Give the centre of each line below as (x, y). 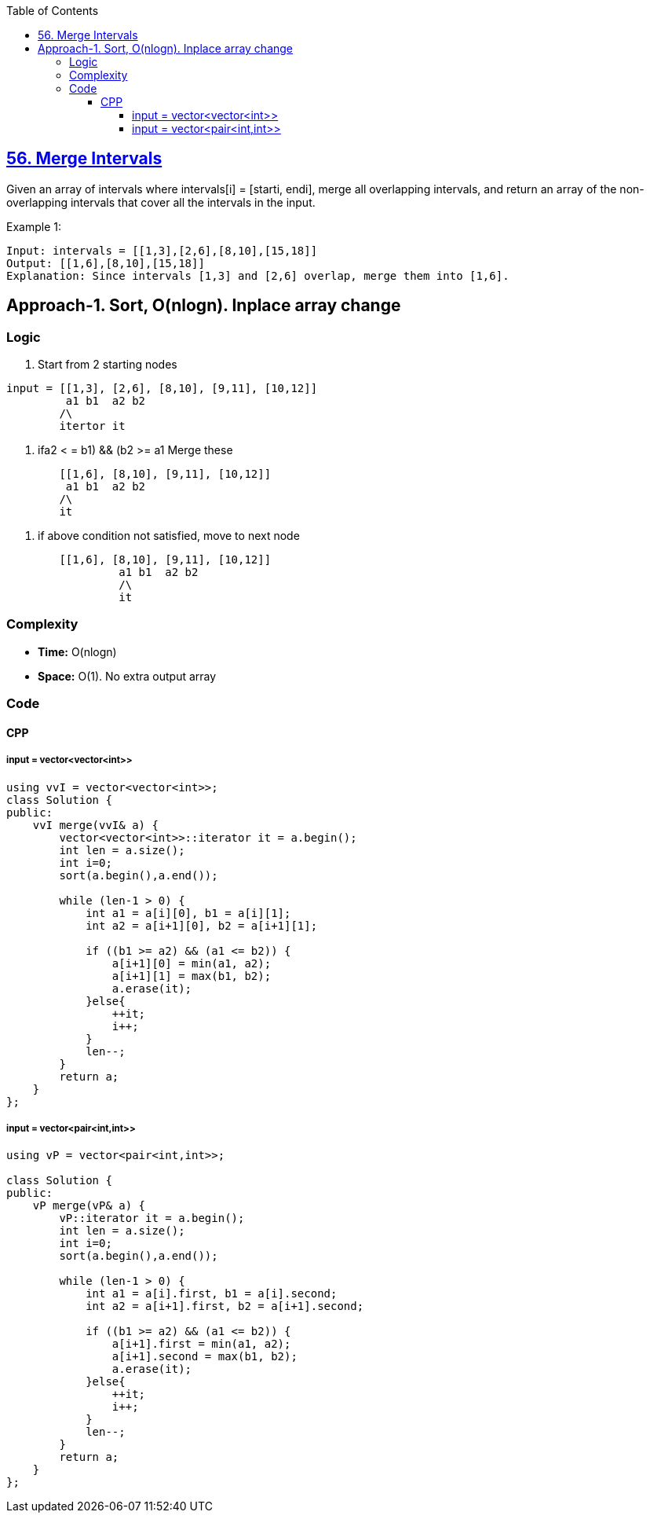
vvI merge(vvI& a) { (95, 825)
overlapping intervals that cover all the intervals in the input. (161, 202)
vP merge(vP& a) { (89, 1206)
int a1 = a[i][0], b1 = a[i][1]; (188, 913)
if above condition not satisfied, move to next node (169, 536)
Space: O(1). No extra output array (127, 676)
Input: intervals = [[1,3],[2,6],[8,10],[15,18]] (162, 250)
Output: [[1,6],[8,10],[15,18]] (106, 263)
